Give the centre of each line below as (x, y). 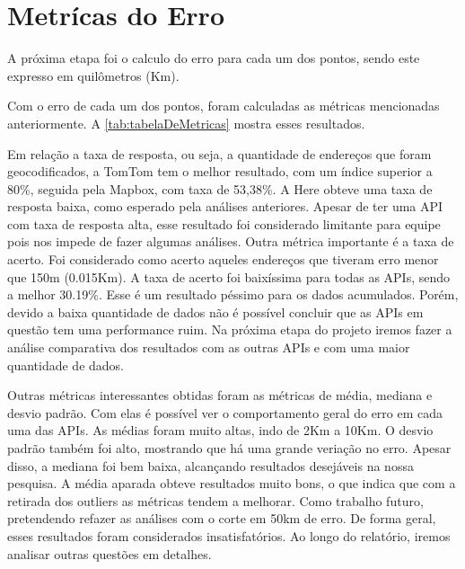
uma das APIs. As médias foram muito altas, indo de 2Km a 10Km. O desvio (220, 430)
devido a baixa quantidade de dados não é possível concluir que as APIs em (215, 311)
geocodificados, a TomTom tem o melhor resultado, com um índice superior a (220, 171)
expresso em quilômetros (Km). (93, 75)
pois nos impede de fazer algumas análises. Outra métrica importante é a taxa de (231, 241)
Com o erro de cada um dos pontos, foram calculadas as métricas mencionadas (224, 106)
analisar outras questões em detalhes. (110, 553)
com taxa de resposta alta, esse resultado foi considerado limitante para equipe (224, 223)
